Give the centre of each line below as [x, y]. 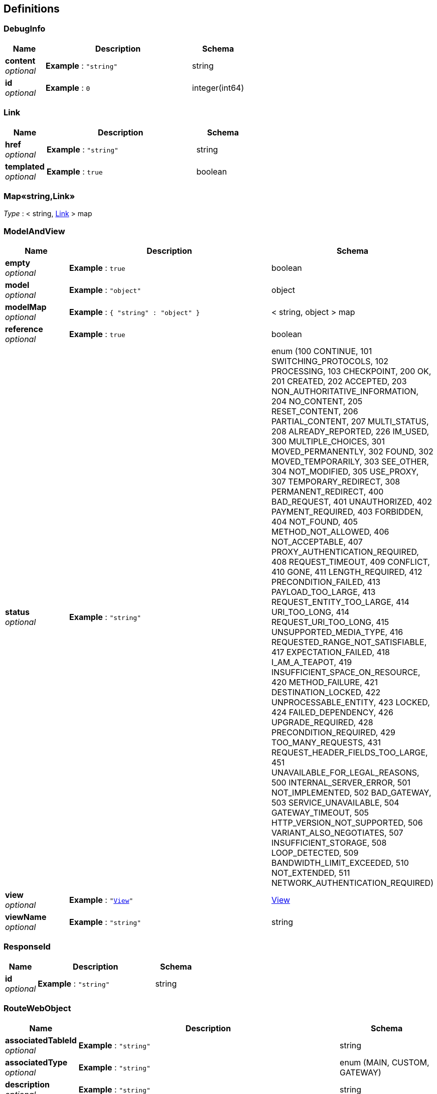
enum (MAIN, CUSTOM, [385, 1062]
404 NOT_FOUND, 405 [315, 522]
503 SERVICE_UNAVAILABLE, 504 [335, 803]
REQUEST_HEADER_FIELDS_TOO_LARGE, [350, 753]
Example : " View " [101, 900]
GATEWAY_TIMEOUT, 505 [320, 813]
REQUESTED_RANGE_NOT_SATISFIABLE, [349, 642]
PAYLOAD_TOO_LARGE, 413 [324, 592]
